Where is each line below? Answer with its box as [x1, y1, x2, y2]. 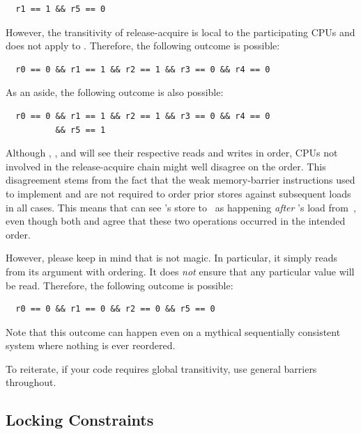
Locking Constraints [6, 409, 154, 431]
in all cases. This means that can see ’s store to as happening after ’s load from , [6, 200, 356, 214]
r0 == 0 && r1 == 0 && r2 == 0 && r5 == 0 [15, 304, 215, 314]
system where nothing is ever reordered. [6, 338, 176, 353]
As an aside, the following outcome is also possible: [6, 85, 224, 99]
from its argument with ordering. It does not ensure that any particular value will [6, 264, 355, 278]
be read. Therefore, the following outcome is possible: [6, 278, 233, 292]
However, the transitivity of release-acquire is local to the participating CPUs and [6, 24, 355, 39]
